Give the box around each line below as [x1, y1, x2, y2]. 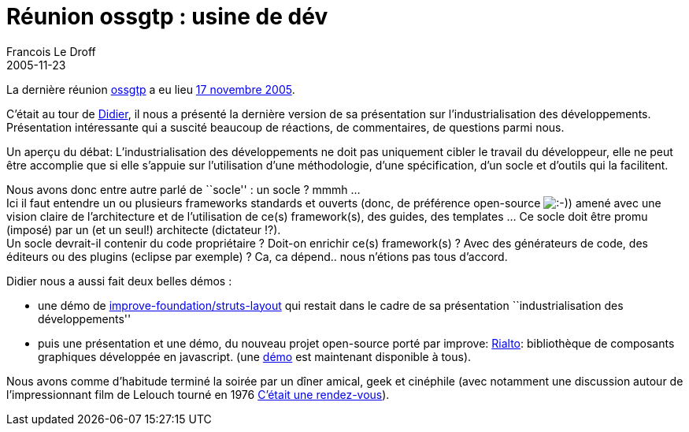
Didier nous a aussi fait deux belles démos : [6, 274, 232, 288]
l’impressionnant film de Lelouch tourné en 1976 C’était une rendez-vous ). [6, 387, 390, 401]
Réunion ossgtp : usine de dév [6, 3, 328, 30]
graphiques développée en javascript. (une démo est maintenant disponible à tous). [38, 349, 472, 363]
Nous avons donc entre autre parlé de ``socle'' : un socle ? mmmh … [6, 182, 361, 196]
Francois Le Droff [6, 44, 96, 58]
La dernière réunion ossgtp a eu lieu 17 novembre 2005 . [6, 82, 295, 96]
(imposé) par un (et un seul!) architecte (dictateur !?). [6, 222, 281, 236]
